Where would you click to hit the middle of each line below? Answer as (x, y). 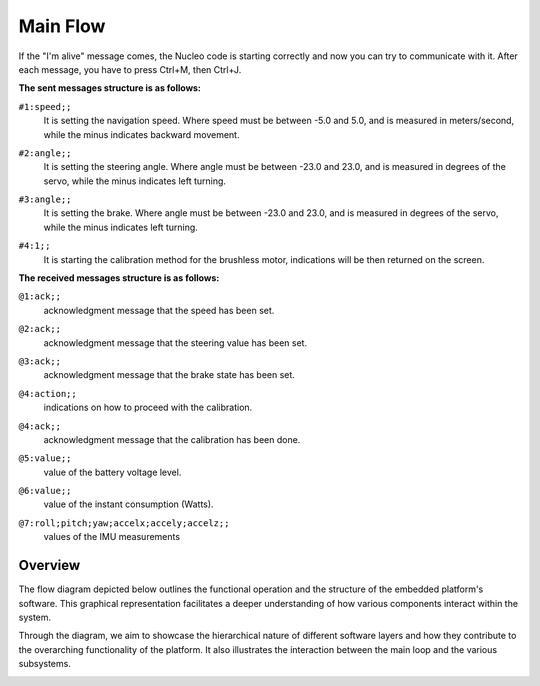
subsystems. (45, 664)
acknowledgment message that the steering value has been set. (175, 342)
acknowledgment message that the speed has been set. (159, 310)
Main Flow (62, 26)
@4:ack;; (40, 426)
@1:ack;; (40, 296)
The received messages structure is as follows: (119, 278)
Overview (49, 565)
